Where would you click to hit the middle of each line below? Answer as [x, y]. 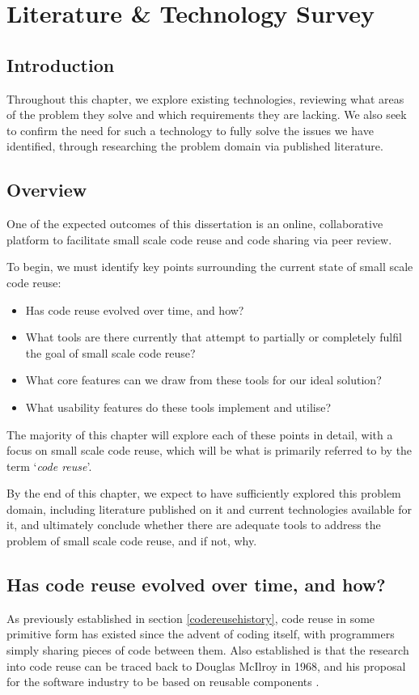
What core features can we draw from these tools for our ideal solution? [203, 380]
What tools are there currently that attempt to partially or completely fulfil [214, 337]
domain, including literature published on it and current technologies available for [209, 509]
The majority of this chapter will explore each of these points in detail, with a [200, 434]
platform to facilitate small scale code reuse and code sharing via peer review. [199, 239]
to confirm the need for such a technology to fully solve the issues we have [190, 130]
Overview [47, 190]
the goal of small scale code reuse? [110, 352]
